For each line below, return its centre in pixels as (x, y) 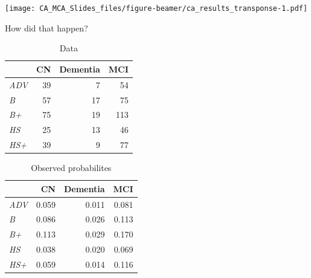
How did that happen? (46, 27)
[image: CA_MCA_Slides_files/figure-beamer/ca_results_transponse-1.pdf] (156, 8)
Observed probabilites (71, 168)
